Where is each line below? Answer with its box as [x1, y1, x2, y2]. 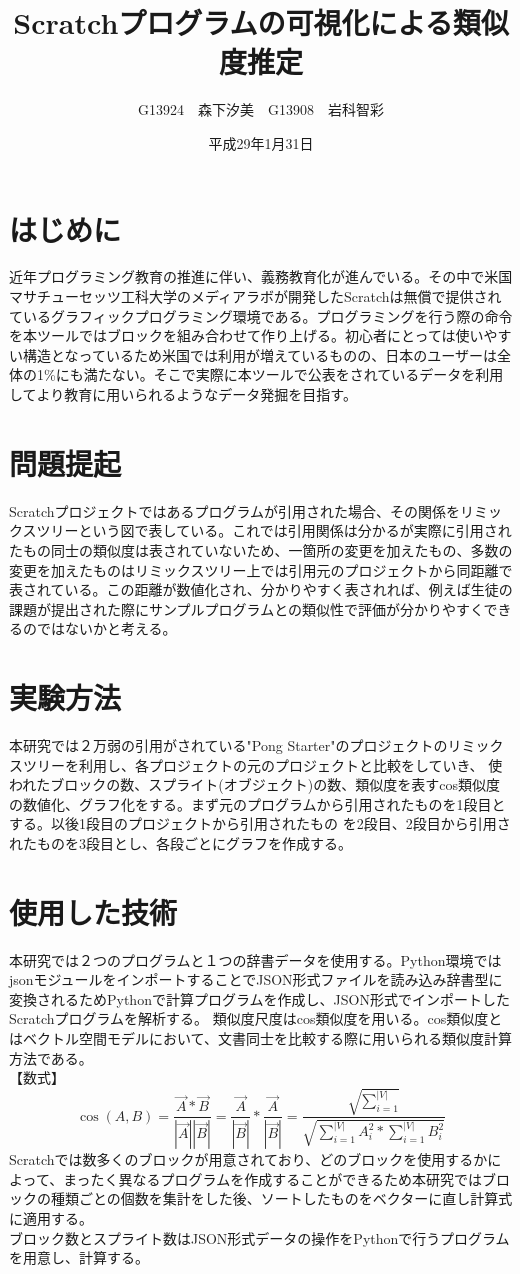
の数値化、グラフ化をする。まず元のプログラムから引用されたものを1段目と [9, 793, 506, 814]
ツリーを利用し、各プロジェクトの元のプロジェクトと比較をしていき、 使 [22, 754, 503, 775]
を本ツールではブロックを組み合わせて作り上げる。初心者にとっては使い [9, 325, 484, 346]
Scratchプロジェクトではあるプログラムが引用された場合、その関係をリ [9, 500, 475, 521]
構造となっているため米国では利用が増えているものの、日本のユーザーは [22, 344, 497, 365]
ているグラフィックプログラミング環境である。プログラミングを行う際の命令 [9, 305, 513, 326]
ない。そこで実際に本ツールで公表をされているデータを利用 [111, 364, 504, 385]
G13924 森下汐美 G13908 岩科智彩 [138, 99, 384, 120]
